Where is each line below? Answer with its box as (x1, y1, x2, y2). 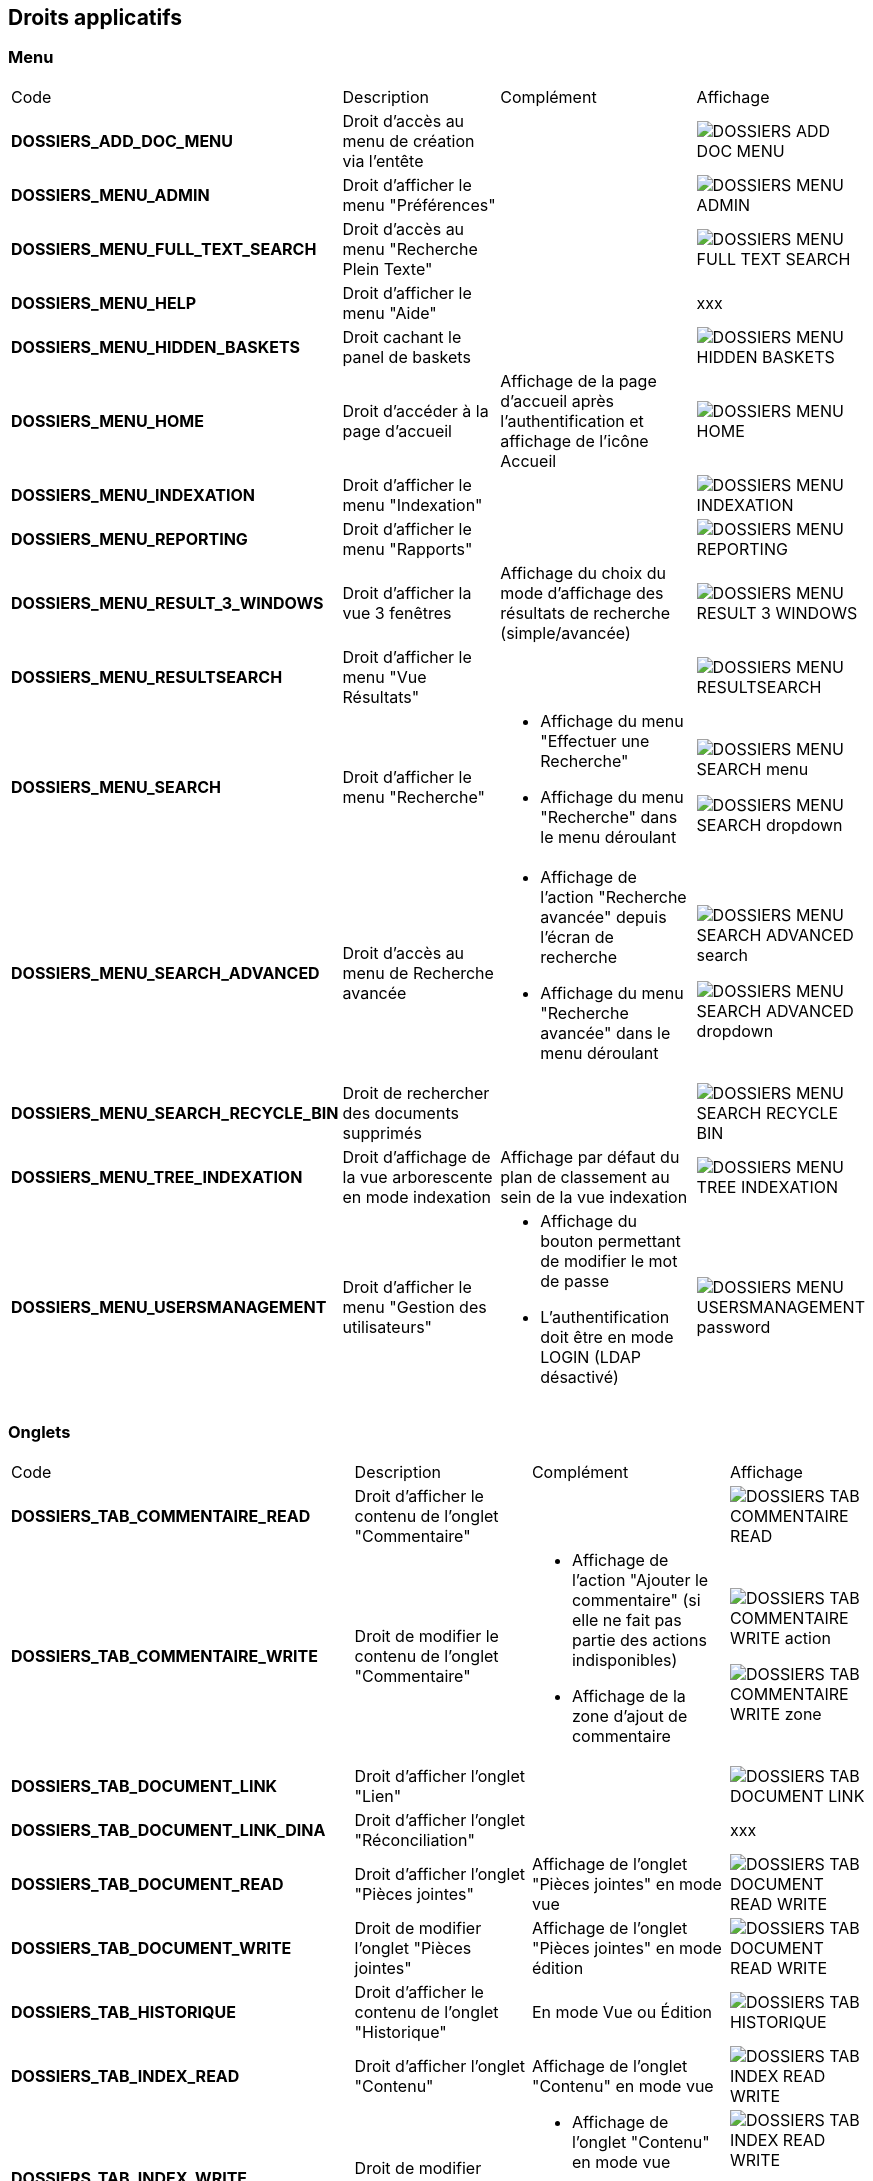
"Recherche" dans (540, 806, 678, 827)
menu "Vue (342, 666, 427, 687)
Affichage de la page (500, 370, 657, 391)
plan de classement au (500, 1166, 670, 1187)
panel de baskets (342, 346, 471, 367)
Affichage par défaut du (500, 1146, 680, 1167)
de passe (540, 1270, 610, 1291)
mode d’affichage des (500, 582, 664, 603)
